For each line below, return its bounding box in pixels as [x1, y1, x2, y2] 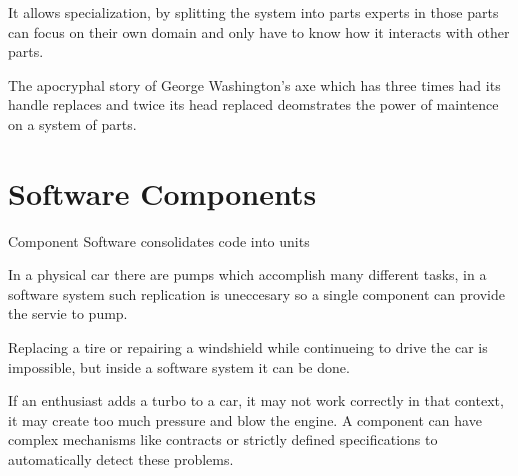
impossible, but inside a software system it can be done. [8, 356, 350, 377]
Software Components [8, 172, 317, 213]
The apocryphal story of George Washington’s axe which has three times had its [8, 74, 501, 95]
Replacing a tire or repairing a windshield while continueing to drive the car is [8, 337, 488, 358]
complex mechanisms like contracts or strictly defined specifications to [8, 429, 438, 450]
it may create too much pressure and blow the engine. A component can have [8, 409, 482, 430]
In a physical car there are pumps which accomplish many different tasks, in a [8, 264, 487, 285]
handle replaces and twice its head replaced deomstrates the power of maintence [8, 94, 499, 115]
